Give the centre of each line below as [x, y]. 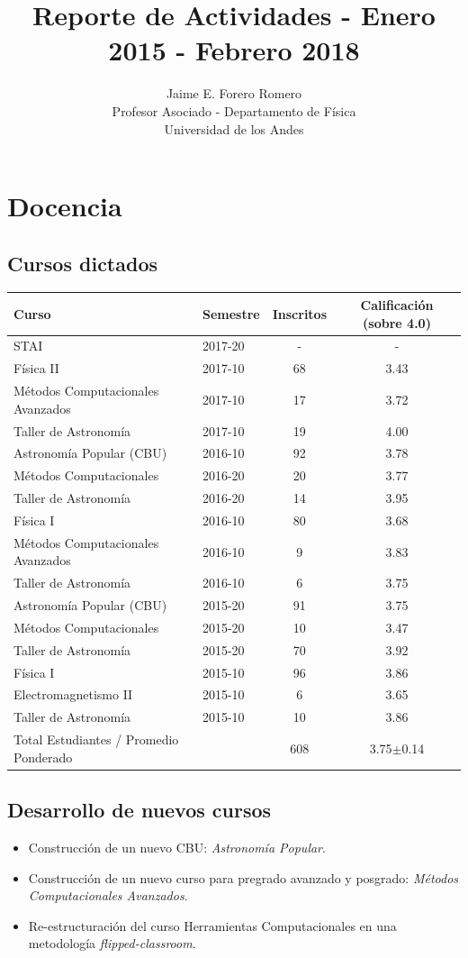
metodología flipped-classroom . [112, 943]
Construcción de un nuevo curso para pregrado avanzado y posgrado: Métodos [243, 877]
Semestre [231, 313]
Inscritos [300, 313]
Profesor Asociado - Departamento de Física [234, 110]
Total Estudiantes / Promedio [96, 739]
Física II [36, 368]
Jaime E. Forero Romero [234, 93]
